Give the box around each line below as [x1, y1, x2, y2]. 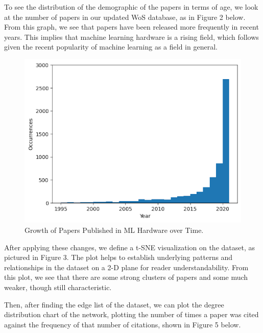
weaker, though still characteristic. [4, 282, 112, 293]
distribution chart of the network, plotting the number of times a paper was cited [4, 309, 259, 320]
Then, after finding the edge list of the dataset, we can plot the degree [4, 299, 224, 310]
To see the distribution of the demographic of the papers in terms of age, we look [4, 2, 258, 12]
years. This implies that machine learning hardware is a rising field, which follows [4, 31, 259, 42]
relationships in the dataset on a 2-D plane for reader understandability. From [4, 261, 249, 272]
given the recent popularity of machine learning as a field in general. [4, 41, 218, 52]
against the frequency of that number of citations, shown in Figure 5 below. [4, 319, 241, 329]
